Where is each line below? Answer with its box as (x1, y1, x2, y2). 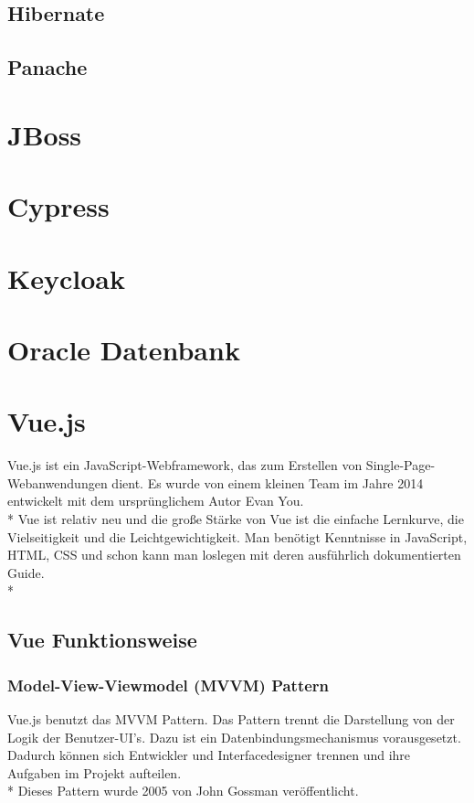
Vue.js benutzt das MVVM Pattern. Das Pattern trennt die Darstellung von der (7, 709, 455, 728)
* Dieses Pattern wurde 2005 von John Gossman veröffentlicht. (7, 781, 359, 800)
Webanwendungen (7, 473, 108, 492)
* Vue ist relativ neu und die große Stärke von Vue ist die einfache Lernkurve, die (7, 509, 464, 528)
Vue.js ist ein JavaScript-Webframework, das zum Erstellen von (7, 455, 363, 475)
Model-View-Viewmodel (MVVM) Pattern (7, 673, 330, 696)
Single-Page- (365, 455, 436, 475)
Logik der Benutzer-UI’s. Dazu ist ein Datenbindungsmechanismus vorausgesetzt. (7, 727, 461, 746)
